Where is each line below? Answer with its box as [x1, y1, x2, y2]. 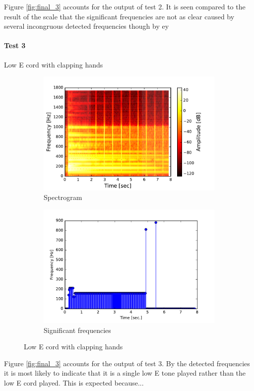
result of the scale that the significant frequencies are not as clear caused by [4, 11, 235, 21]
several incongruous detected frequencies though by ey [4, 21, 169, 31]
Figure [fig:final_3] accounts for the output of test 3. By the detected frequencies [4, 358, 250, 368]
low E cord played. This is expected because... [4, 377, 144, 388]
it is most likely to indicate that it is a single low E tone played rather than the [4, 368, 246, 378]
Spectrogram [44, 192, 82, 202]
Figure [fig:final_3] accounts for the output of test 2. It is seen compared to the [4, 1, 246, 11]
